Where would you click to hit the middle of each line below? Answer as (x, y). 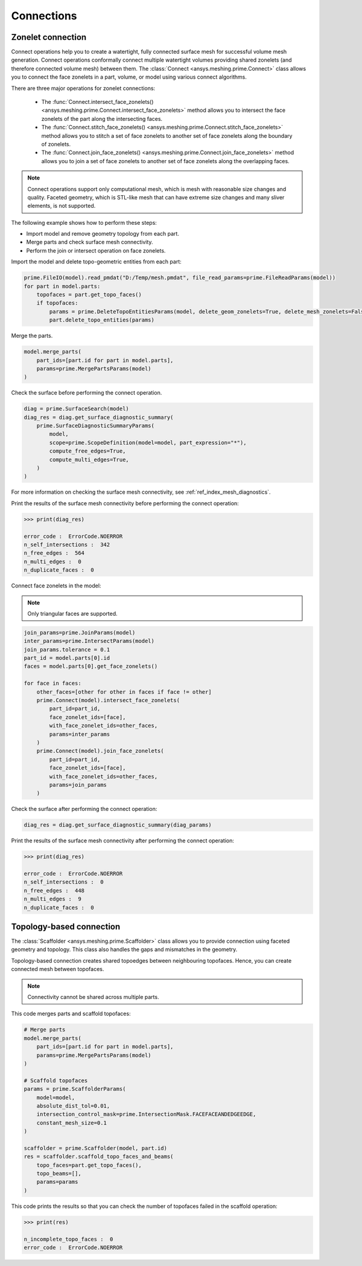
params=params (57, 1182)
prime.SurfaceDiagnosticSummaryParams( (96, 426)
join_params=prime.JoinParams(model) (80, 632)
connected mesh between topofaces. (58, 969)
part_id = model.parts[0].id (67, 658)
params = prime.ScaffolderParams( (75, 1089)
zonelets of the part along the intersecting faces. (102, 118)
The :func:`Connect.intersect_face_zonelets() (97, 102)
